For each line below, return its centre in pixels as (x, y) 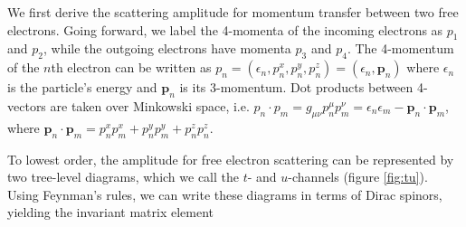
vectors (27, 105)
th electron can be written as (131, 67)
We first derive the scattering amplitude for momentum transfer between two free (233, 12)
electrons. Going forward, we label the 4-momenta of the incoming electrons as (225, 29)
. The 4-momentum (400, 48)
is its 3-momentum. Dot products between (296, 87)
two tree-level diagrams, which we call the (123, 177)
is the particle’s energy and (82, 87)
